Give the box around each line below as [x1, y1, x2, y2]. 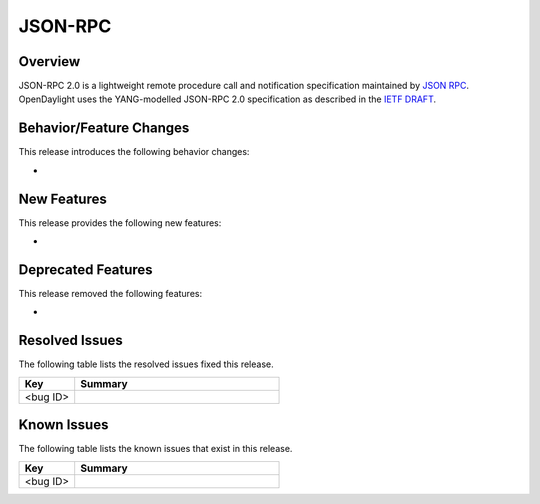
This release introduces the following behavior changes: [18, 146, 250, 158]
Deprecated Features [18, 261, 154, 278]
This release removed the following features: [18, 287, 203, 299]
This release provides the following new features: [18, 216, 222, 229]
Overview [18, 53, 81, 70]
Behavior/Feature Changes [18, 120, 190, 137]
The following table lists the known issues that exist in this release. [18, 443, 293, 455]
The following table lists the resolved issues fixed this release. [18, 358, 274, 370]
